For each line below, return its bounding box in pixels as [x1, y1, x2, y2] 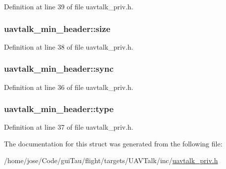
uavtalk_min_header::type [4, 103, 114, 115]
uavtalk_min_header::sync [4, 62, 114, 75]
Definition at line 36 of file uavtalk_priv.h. [4, 82, 134, 92]
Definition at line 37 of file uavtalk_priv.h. [4, 122, 134, 132]
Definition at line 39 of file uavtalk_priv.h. [4, 1, 134, 11]
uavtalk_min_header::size [4, 22, 111, 34]
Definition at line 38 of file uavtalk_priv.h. [4, 41, 134, 52]
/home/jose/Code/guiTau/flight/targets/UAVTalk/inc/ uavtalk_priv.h [4, 155, 218, 165]
